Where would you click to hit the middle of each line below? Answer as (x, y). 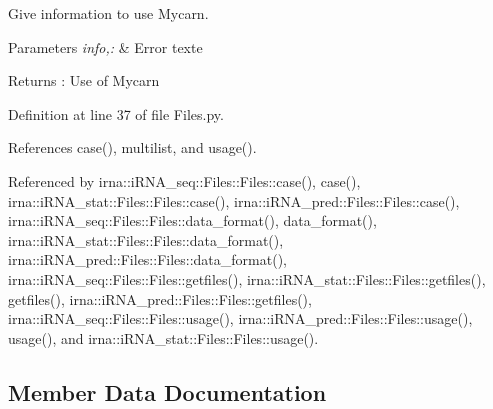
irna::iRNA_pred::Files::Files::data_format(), (147, 259)
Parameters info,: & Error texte (105, 46)
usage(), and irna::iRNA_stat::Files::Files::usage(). (163, 337)
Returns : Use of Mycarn (84, 80)
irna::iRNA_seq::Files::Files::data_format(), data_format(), (192, 220)
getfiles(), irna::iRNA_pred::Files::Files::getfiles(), (160, 298)
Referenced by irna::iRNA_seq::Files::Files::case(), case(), (184, 180)
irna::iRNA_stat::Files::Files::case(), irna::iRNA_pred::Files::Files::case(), (234, 200)
